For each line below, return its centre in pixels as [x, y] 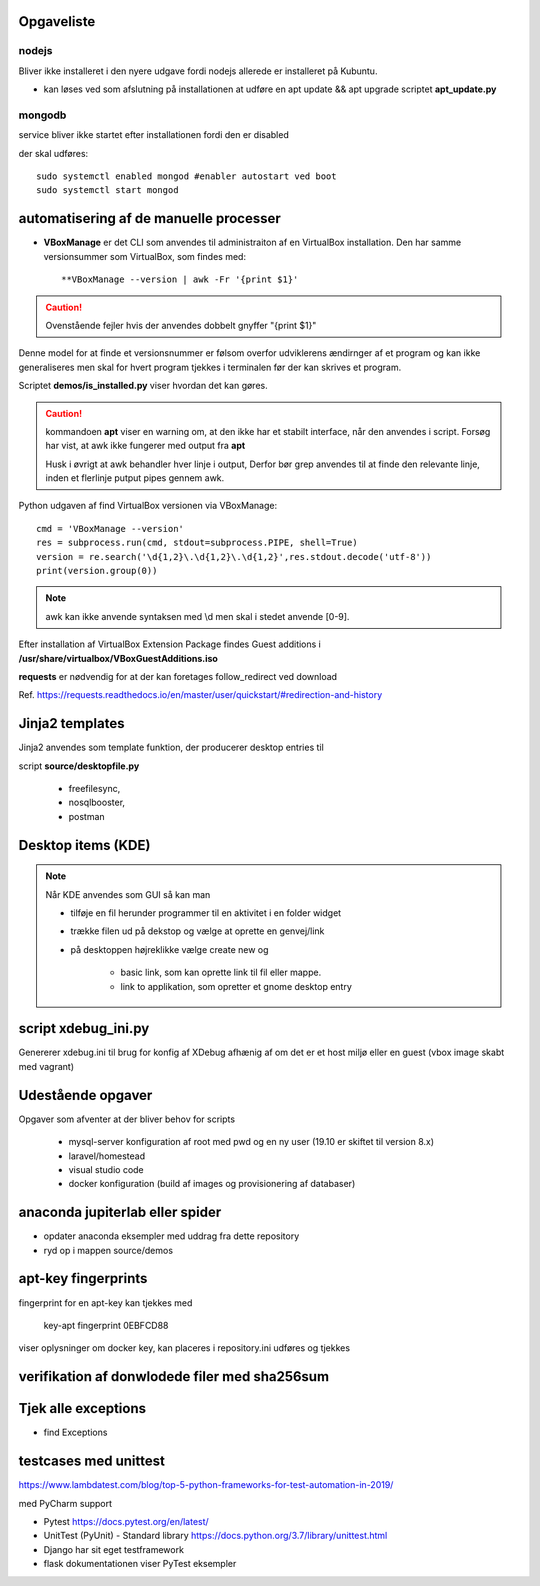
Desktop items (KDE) [84, 845]
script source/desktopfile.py [79, 766]
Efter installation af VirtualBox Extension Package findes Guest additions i [170, 644]
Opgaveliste [57, 21]
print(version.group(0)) [97, 571]
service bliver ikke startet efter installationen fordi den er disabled [153, 135]
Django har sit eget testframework [114, 1549]
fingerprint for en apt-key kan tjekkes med [105, 1302]
